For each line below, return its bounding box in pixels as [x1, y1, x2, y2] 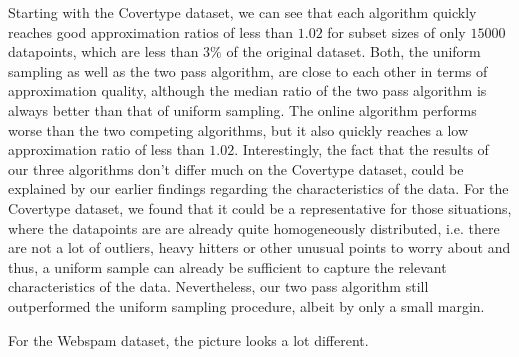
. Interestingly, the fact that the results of [234, 139, 489, 160]
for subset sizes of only [327, 21, 466, 42]
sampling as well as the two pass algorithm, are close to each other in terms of [8, 60, 488, 81]
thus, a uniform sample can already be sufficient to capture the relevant [8, 256, 447, 277]
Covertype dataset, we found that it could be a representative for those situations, [8, 197, 512, 218]
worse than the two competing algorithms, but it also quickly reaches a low [8, 119, 469, 140]
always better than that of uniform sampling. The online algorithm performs [8, 99, 477, 120]
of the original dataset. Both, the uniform [226, 41, 481, 62]
